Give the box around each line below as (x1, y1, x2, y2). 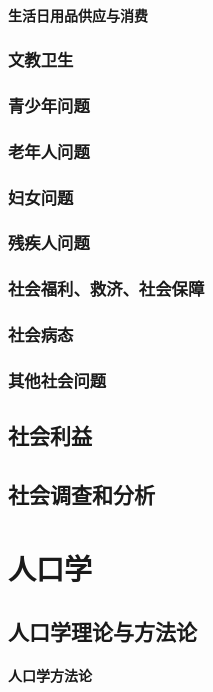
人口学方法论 (8, 665, 92, 686)
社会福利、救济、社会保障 (8, 276, 205, 301)
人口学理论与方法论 (8, 616, 197, 647)
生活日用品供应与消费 (8, 4, 148, 25)
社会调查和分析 (8, 479, 155, 510)
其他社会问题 (8, 368, 107, 393)
